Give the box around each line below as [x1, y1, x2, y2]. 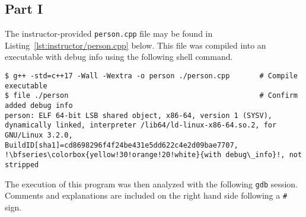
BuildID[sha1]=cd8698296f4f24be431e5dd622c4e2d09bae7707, [5, 141, 238, 149]
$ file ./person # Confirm [5, 91, 298, 100]
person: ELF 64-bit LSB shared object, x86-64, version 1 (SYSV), [5, 111, 273, 120]
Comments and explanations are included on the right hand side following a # [5, 189, 288, 202]
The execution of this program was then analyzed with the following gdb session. [5, 177, 298, 190]
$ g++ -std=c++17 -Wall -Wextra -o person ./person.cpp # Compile [5, 72, 298, 81]
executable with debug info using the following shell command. [5, 50, 233, 63]
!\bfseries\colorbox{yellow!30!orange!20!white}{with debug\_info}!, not [5, 151, 302, 159]
